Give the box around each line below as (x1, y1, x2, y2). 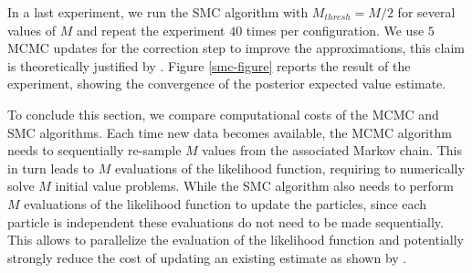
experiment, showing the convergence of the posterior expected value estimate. (7, 74, 446, 93)
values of (7, 20, 56, 39)
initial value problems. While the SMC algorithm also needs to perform (55, 176, 454, 195)
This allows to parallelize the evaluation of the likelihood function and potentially (7, 230, 464, 249)
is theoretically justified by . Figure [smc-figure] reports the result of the (7, 56, 411, 75)
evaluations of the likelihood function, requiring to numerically (114, 158, 465, 177)
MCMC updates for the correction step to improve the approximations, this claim (7, 38, 466, 58)
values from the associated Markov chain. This (202, 141, 462, 160)
